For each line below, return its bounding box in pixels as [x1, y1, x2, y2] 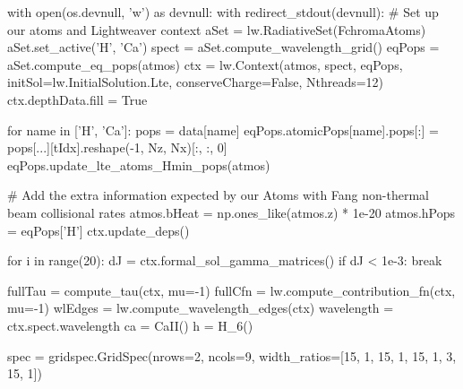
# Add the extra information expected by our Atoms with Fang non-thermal [7, 186, 430, 204]
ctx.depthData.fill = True [7, 90, 148, 108]
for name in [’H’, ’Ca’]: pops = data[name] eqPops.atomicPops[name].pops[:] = [7, 120, 439, 139]
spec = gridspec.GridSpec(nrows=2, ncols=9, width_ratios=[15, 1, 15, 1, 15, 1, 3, [7, 346, 457, 365]
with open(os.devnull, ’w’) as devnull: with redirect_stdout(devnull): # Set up [7, 3, 439, 21]
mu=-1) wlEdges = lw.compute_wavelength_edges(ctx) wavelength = [7, 298, 394, 317]
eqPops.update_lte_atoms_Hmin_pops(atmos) [7, 155, 270, 174]
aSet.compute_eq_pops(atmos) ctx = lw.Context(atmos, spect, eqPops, [7, 55, 403, 73]
